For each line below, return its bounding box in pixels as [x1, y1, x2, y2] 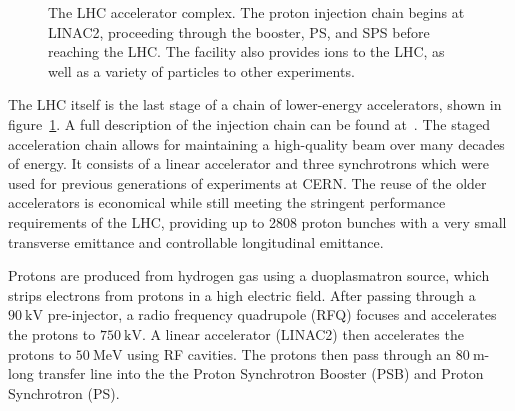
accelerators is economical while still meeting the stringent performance [8, 192, 446, 213]
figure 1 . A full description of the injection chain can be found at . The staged [8, 113, 491, 134]
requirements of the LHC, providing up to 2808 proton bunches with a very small [8, 211, 507, 232]
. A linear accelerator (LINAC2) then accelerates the [141, 323, 464, 344]
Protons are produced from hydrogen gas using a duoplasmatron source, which [8, 265, 490, 286]
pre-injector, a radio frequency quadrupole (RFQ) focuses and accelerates [47, 304, 497, 325]
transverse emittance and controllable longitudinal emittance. [8, 231, 384, 252]
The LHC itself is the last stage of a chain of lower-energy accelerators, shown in [8, 94, 502, 115]
